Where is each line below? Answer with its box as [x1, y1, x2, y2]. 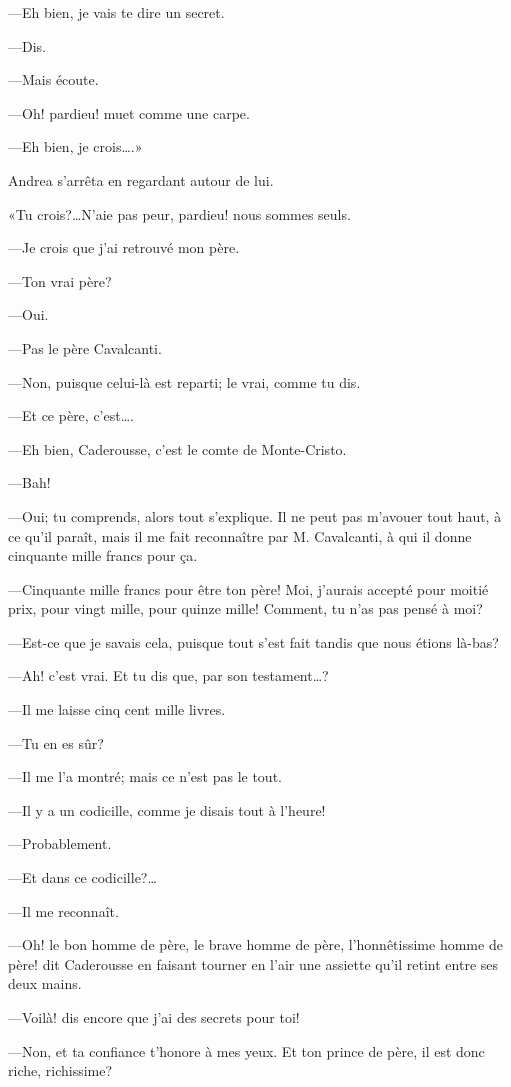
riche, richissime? [8, 1060, 113, 1081]
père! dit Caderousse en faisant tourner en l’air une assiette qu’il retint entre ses [8, 953, 499, 974]
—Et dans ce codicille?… [8, 867, 157, 888]
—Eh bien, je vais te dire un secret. [8, 2, 225, 22]
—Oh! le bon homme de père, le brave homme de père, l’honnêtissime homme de [8, 934, 503, 955]
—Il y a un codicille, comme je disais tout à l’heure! [8, 799, 326, 820]
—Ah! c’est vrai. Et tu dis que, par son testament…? [8, 665, 329, 686]
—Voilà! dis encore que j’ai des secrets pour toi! [8, 1007, 300, 1027]
